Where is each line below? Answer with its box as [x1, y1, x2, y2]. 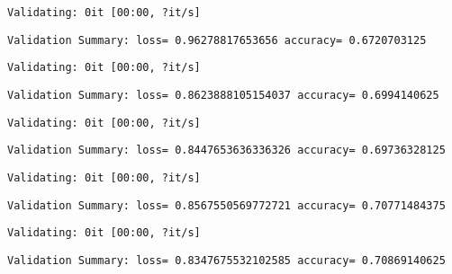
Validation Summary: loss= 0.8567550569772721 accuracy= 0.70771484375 [7, 199, 446, 212]
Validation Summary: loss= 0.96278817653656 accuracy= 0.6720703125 [7, 33, 427, 47]
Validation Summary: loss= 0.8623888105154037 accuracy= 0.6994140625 [7, 88, 439, 102]
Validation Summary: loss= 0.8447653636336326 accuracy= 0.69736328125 [7, 144, 446, 157]
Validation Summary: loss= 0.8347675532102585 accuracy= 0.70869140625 [7, 253, 446, 267]
